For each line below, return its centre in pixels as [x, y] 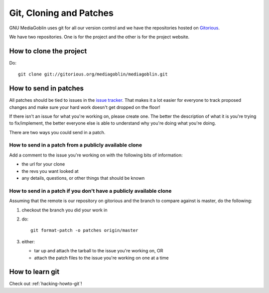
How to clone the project [48, 51]
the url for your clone [43, 164]
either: [28, 241]
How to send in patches [47, 89]
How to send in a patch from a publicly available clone [75, 145]
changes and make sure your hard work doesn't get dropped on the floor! [85, 107]
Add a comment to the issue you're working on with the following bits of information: [96, 155]
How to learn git [34, 272]
